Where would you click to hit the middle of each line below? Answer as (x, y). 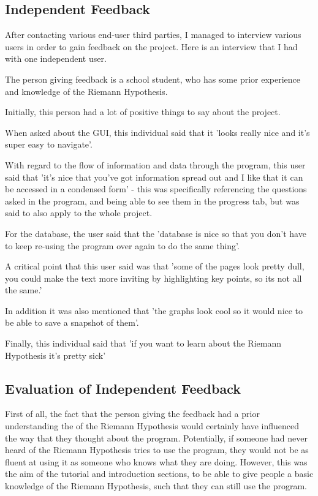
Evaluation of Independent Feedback (123, 388)
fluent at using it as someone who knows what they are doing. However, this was (156, 461)
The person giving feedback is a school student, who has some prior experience (153, 79)
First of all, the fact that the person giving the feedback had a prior (132, 414)
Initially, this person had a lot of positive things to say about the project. (143, 112)
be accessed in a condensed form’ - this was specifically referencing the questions (156, 189)
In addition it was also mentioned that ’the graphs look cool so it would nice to (154, 310)
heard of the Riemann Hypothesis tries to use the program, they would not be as (157, 450)
